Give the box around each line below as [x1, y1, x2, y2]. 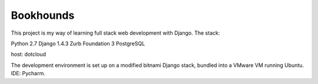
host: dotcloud [11, 51, 47, 58]
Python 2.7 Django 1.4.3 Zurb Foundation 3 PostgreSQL [11, 40, 145, 47]
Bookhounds [11, 9, 75, 22]
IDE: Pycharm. [11, 70, 45, 77]
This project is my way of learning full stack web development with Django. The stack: [11, 29, 220, 36]
